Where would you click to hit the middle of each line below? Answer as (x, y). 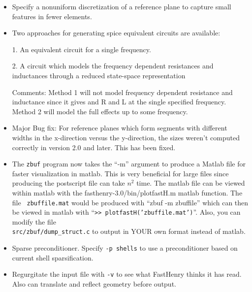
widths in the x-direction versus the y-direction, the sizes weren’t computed (126, 137)
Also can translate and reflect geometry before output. (94, 284)
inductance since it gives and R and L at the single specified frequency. (119, 102)
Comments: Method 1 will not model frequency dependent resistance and (122, 92)
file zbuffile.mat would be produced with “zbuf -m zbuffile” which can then (130, 202)
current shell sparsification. (53, 257)
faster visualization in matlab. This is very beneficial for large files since (120, 173)
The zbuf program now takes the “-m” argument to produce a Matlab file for (129, 164)
